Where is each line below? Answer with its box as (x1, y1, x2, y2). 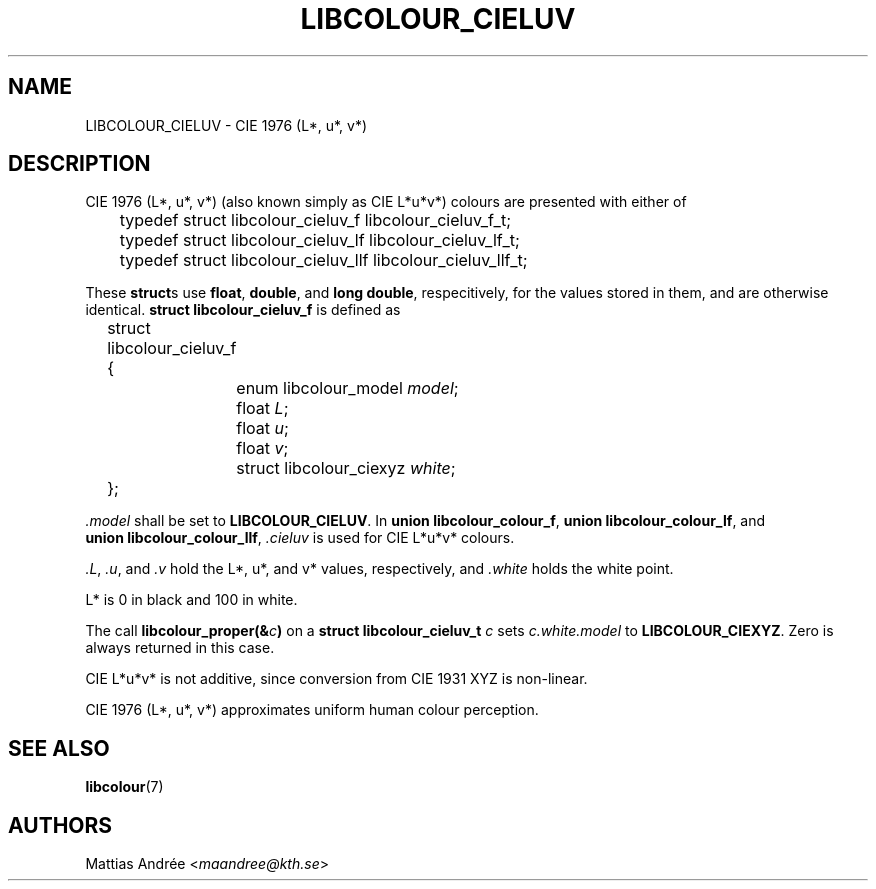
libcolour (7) (85, 778, 164, 796)
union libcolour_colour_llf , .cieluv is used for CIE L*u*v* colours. (85, 529, 515, 547)
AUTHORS (8, 812, 113, 838)
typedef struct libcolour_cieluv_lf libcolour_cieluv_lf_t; (119, 230, 520, 251)
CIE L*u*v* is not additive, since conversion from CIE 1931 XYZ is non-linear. (85, 670, 588, 688)
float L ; (236, 398, 289, 419)
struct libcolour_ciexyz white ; (236, 458, 456, 479)
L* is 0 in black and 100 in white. (85, 591, 298, 609)
